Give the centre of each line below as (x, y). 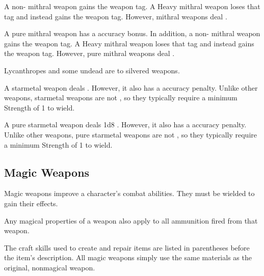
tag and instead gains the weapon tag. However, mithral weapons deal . (116, 16)
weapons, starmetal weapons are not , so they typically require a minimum (121, 98)
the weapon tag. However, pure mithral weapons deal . (89, 53)
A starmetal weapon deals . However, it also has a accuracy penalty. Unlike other (131, 87)
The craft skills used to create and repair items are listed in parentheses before (127, 247)
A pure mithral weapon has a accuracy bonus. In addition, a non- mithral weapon (132, 33)
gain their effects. (31, 203)
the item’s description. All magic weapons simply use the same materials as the (128, 257)
